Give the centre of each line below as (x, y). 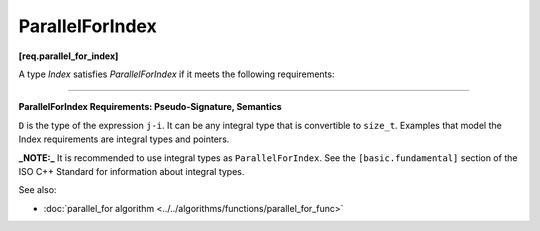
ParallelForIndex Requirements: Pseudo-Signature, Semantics (150, 107)
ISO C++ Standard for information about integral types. (131, 171)
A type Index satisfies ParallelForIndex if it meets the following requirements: (176, 74)
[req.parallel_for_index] (68, 56)
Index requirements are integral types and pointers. (124, 139)
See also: (37, 190)
